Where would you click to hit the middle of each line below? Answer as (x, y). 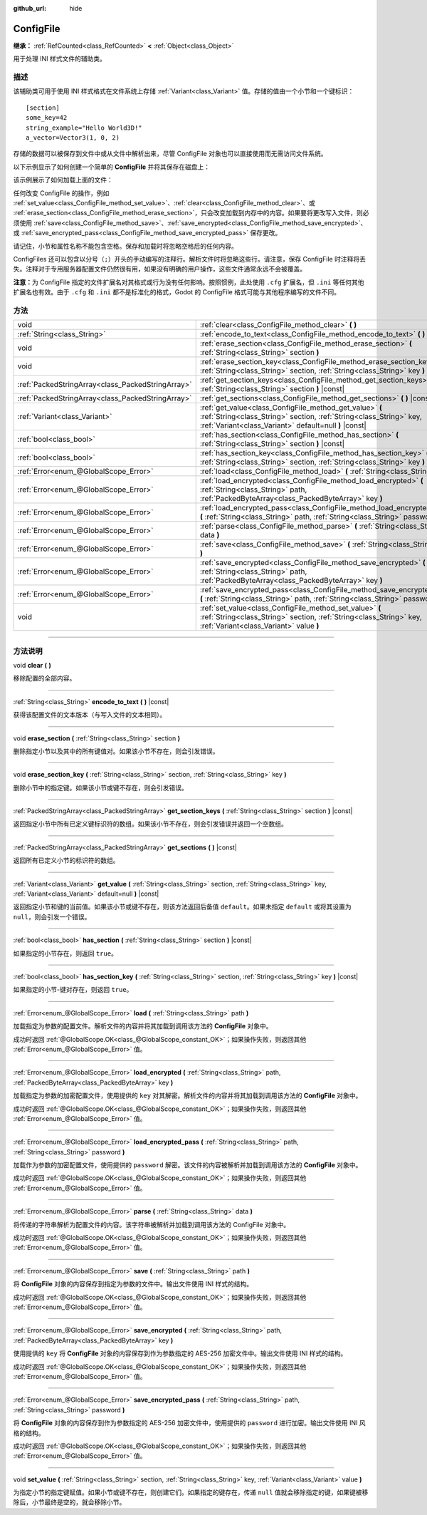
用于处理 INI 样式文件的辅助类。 (59, 59)
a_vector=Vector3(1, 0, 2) (73, 138)
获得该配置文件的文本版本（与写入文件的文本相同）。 (90, 715)
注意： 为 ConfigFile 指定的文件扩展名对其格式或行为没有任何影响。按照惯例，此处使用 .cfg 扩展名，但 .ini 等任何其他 (189, 282)
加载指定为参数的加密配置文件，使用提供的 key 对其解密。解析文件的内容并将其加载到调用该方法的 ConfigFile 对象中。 (188, 1096)
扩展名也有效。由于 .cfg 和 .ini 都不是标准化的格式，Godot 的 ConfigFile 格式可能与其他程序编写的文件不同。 (177, 292)
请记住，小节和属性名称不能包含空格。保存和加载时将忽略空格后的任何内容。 (125, 246)
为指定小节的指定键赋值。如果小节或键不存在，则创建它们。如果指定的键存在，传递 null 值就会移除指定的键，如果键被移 (191, 1492)
